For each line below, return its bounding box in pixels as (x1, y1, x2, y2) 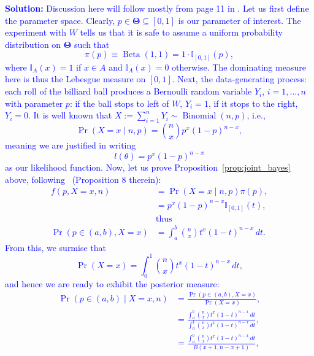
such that (74, 37, 110, 50)
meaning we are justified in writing (5, 139, 136, 152)
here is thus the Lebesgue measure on (5, 72, 146, 85)
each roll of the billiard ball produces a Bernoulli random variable (5, 85, 252, 98)
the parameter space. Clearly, (5, 14, 115, 26)
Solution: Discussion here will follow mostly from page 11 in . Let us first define (5, 2, 309, 14)
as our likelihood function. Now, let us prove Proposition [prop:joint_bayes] (5, 161, 291, 174)
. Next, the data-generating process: (172, 72, 307, 85)
